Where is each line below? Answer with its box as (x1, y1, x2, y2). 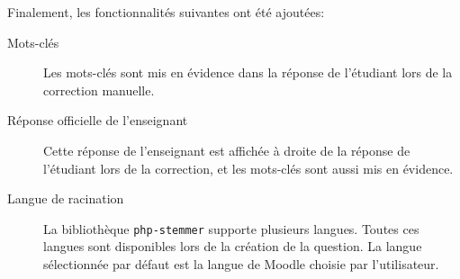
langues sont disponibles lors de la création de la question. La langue (43, 237, 422, 256)
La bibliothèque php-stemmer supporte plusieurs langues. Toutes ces (43, 219, 419, 238)
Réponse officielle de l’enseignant (7, 111, 188, 130)
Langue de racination (7, 189, 124, 208)
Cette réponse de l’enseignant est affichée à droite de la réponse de (43, 140, 410, 159)
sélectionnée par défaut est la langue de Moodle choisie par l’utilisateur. (43, 255, 439, 273)
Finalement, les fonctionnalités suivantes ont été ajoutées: (7, 3, 325, 21)
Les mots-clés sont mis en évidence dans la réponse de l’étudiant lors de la (43, 63, 453, 82)
